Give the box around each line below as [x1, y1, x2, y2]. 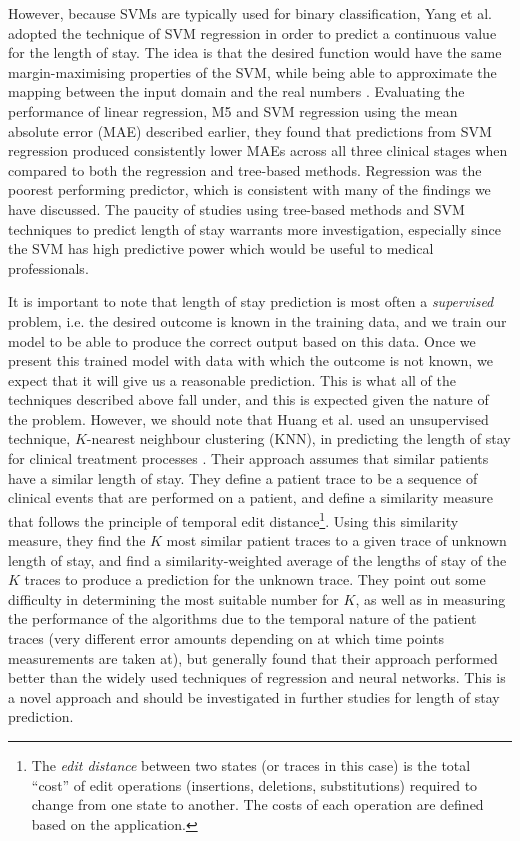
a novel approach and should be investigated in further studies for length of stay [8, 686, 500, 707]
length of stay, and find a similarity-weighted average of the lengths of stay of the [8, 549, 507, 570]
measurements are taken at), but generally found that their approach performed [8, 647, 498, 668]
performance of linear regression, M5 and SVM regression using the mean [8, 100, 458, 121]
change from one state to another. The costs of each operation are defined [31, 794, 484, 815]
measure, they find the [8, 530, 146, 551]
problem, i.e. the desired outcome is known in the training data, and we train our [8, 310, 507, 331]
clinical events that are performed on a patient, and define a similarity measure [8, 487, 493, 508]
